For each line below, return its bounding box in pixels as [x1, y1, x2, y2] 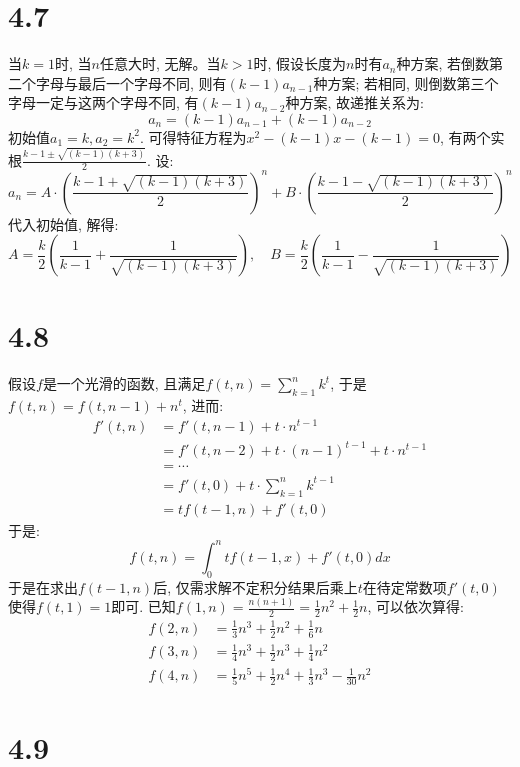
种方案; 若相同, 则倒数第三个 [313, 72, 499, 93]
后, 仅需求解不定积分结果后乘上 [153, 576, 358, 597]
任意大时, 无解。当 [99, 53, 221, 74]
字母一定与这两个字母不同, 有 [8, 92, 199, 113]
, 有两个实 [439, 126, 505, 147]
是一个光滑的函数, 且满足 [42, 373, 206, 394]
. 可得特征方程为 [140, 126, 247, 147]
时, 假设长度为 [253, 53, 346, 74]
